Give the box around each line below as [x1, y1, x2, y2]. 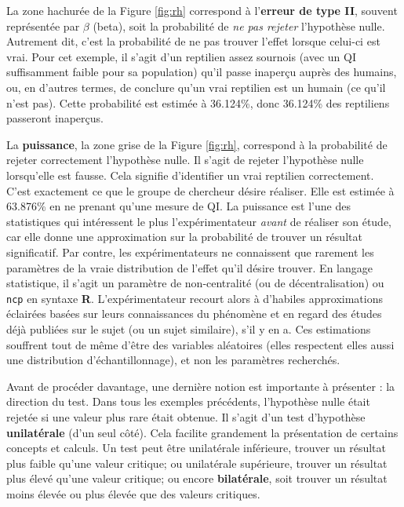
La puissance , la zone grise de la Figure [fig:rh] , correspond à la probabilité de [6, 136, 388, 152]
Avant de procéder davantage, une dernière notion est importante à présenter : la [6, 378, 395, 394]
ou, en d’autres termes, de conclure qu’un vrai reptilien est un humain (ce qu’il [6, 78, 386, 95]
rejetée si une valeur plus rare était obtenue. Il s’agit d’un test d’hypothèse [6, 408, 366, 425]
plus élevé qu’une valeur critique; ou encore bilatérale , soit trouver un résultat [6, 470, 388, 487]
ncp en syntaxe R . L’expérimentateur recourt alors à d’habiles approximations [6, 290, 383, 306]
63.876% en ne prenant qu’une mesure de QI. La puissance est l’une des [6, 198, 351, 214]
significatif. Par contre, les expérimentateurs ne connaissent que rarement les [6, 243, 374, 260]
